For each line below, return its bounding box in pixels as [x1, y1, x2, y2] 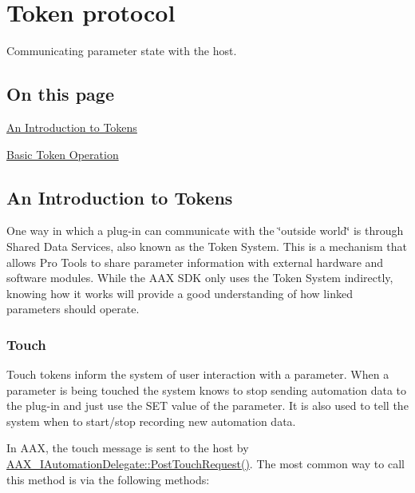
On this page [6, 82, 114, 106]
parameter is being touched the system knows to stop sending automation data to [6, 381, 407, 398]
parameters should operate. [6, 300, 140, 317]
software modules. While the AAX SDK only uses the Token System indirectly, [6, 269, 393, 286]
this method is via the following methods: [6, 471, 210, 487]
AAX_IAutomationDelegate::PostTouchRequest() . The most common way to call [6, 455, 405, 472]
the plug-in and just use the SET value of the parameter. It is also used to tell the [6, 397, 409, 414]
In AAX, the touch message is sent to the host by [6, 439, 249, 456]
